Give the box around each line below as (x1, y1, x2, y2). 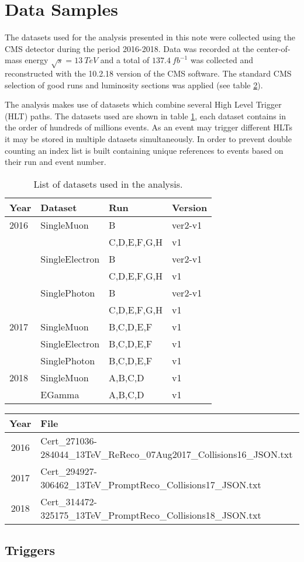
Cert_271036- (40, 433, 97, 447)
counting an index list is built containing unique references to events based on (5, 144, 284, 156)
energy (25, 54, 49, 66)
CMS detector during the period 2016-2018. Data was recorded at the (5, 42, 254, 54)
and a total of (100, 54, 150, 66)
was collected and (190, 54, 253, 66)
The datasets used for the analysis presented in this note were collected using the (5, 31, 295, 43)
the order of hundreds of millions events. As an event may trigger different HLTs (5, 121, 292, 133)
